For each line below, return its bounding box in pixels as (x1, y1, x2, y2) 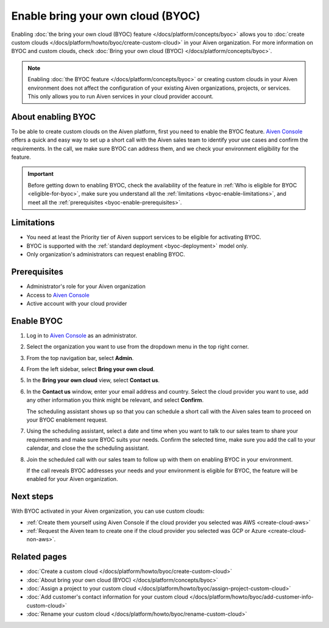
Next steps (11, 491, 54, 502)
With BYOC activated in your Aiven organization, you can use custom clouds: (11, 507, 205, 515)
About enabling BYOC (11, 112, 96, 122)
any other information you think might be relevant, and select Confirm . (26, 397, 204, 404)
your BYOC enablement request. (26, 416, 108, 424)
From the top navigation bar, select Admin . (26, 354, 134, 361)
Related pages (11, 552, 67, 562)
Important (27, 170, 54, 178)
